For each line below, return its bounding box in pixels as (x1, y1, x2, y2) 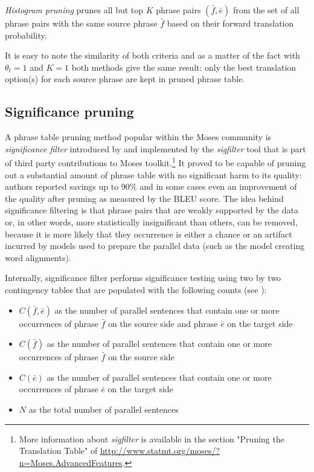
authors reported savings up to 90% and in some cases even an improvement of (5, 180, 297, 193)
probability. (5, 28, 47, 41)
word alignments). (5, 251, 71, 263)
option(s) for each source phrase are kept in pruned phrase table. (5, 73, 245, 85)
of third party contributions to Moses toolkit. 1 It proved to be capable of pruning (5, 155, 306, 169)
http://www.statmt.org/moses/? (100, 444, 220, 457)
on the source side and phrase (107, 317, 218, 329)
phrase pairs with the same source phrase (5, 17, 158, 29)
